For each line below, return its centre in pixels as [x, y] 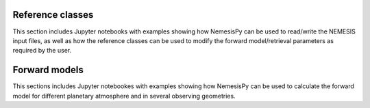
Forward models [48, 70]
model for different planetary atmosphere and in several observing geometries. [124, 96]
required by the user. [42, 51]
